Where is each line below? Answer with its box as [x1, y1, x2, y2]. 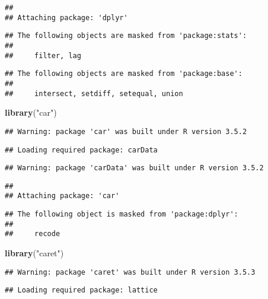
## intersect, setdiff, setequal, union [5, 89, 183, 98]
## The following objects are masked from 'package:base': [5, 69, 243, 78]
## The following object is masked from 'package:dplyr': [5, 210, 238, 219]
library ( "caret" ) [5, 247, 64, 259]
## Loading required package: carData [5, 145, 158, 154]
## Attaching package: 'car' [5, 192, 120, 201]
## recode [5, 230, 60, 238]
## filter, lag [5, 51, 81, 60]
